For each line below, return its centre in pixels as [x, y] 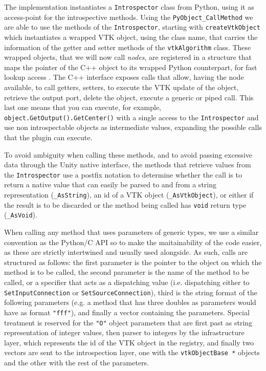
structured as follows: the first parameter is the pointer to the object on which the [133, 262]
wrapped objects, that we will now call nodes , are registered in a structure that [128, 57]
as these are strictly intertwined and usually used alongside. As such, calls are [126, 252]
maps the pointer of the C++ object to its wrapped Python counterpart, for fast [131, 67]
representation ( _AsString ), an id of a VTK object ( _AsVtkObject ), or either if [129, 195]
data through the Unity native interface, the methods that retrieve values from [128, 165]
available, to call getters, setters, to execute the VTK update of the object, [121, 87]
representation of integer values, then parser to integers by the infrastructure [124, 332]
